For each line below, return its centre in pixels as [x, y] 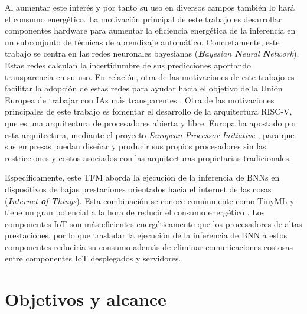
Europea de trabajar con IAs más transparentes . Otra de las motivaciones [140, 99]
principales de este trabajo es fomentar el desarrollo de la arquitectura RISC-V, [148, 111]
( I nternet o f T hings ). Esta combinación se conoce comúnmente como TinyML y [150, 200]
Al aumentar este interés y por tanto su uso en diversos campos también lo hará [150, 7]
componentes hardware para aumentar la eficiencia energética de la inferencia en [150, 30]
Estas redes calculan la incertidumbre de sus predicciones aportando [128, 65]
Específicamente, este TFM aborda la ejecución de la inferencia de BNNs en [142, 177]
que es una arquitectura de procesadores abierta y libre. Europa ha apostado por [151, 122]
